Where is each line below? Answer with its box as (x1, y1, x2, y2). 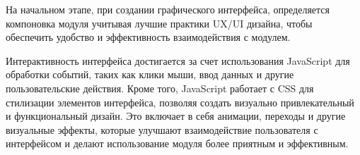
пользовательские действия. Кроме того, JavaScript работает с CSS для (6, 80, 314, 95)
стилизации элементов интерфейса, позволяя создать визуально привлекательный (6, 94, 354, 109)
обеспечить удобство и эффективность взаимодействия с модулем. (6, 30, 291, 44)
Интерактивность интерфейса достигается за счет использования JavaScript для (6, 53, 350, 68)
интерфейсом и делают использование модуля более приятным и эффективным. (6, 136, 349, 151)
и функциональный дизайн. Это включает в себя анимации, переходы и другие (6, 108, 346, 123)
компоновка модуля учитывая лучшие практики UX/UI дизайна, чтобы (6, 15, 313, 30)
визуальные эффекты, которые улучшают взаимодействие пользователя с (6, 122, 318, 137)
